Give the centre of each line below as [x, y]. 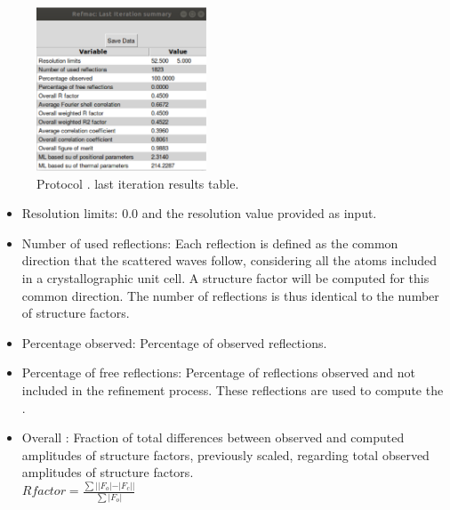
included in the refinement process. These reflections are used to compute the [233, 389]
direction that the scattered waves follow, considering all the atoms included [229, 260]
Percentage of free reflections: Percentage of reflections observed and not [218, 372]
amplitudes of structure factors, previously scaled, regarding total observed [225, 454]
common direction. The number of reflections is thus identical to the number [230, 295]
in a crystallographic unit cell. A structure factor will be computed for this [225, 277]
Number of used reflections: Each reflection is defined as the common [210, 243]
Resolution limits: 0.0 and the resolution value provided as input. [199, 213]
